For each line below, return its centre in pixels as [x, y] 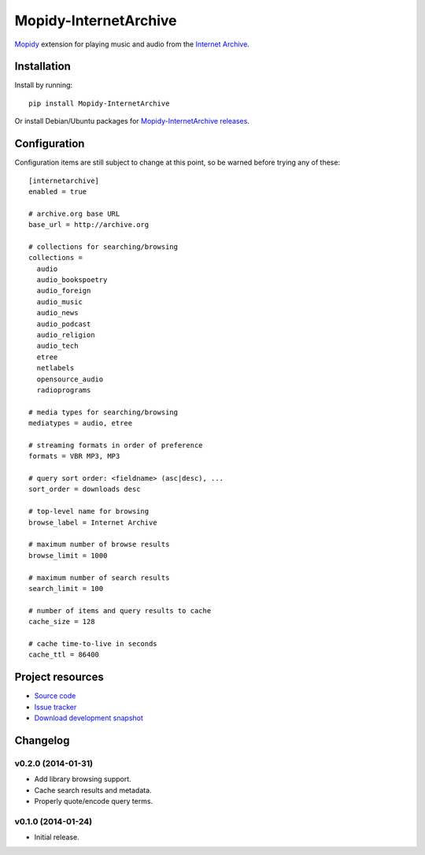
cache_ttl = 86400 [64, 655]
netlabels [55, 368]
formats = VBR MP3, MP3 [74, 456]
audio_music [59, 302]
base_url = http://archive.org [89, 225]
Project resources [59, 677]
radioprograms [64, 390]
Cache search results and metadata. [93, 790]
